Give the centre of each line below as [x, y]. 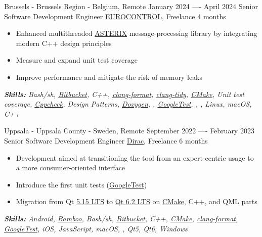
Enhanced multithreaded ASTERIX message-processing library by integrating [137, 33]
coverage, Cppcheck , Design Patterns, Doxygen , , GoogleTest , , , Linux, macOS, [128, 104]
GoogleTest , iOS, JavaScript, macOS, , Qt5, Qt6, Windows [96, 228]
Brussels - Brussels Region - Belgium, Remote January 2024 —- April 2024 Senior [131, 6]
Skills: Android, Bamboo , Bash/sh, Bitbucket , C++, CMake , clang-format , [121, 218]
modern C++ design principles [64, 43]
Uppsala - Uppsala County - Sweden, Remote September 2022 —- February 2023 [129, 131]
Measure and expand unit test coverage [77, 60]
